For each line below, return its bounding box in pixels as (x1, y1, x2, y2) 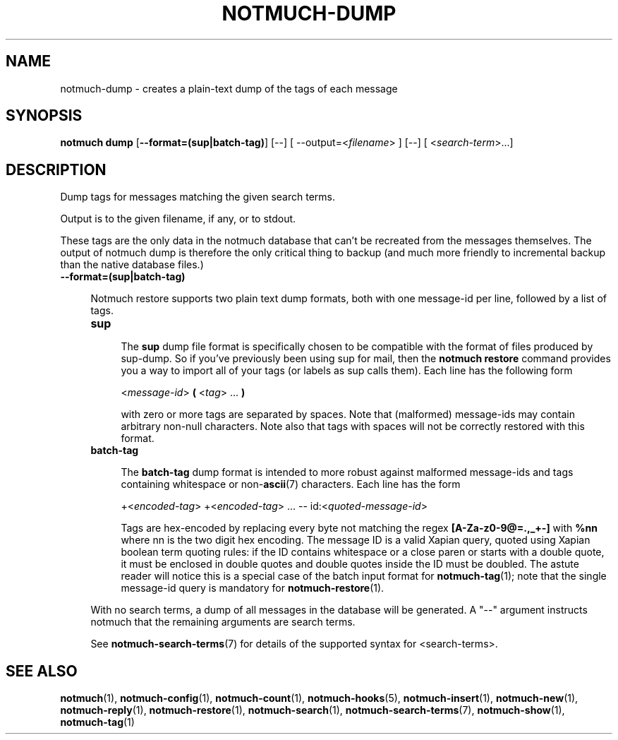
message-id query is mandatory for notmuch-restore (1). (121, 582, 384, 595)
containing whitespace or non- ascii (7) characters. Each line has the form (121, 478, 461, 491)
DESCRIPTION (6, 160, 107, 179)
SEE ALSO (6, 662, 78, 680)
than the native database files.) (60, 258, 204, 271)
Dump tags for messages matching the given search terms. (60, 191, 335, 203)
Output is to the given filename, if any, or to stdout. (60, 213, 296, 225)
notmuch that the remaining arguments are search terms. (90, 616, 356, 628)
